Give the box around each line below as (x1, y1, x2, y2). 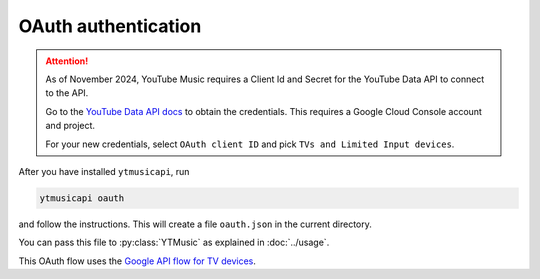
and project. (45, 120, 95, 132)
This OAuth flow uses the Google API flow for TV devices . (18, 255, 257, 267)
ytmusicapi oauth (39, 192, 125, 204)
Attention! (45, 55, 89, 67)
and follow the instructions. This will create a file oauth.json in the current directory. (18, 218, 372, 230)
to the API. (45, 87, 89, 99)
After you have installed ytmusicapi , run (18, 165, 190, 177)
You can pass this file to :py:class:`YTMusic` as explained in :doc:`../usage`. (18, 236, 330, 249)
